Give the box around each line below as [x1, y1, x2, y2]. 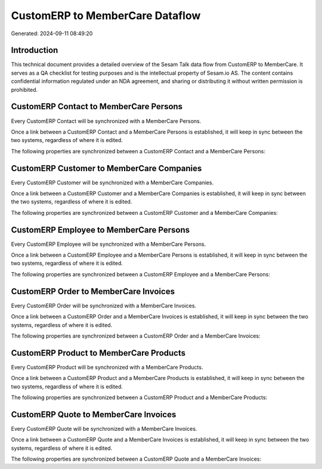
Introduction [11, 45, 58, 55]
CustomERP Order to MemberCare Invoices [11, 286, 175, 297]
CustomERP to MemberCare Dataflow [11, 9, 201, 22]
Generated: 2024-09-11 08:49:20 [11, 30, 93, 37]
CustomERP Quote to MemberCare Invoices [11, 409, 177, 419]
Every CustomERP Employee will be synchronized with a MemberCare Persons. [11, 240, 206, 248]
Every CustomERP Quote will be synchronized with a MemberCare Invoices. [11, 425, 197, 432]
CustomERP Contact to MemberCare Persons [11, 101, 183, 112]
